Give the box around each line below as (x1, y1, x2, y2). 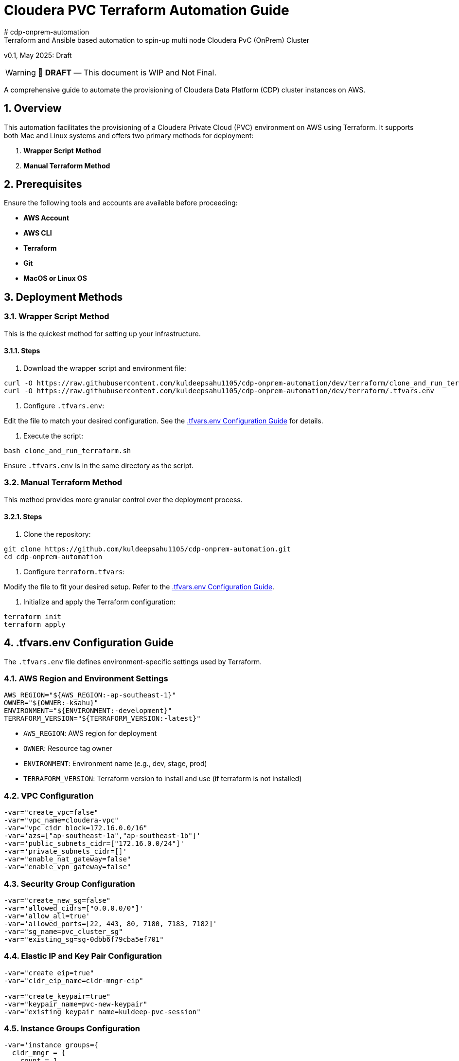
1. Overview (4, 102, 62, 115)
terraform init (4, 612, 62, 621)
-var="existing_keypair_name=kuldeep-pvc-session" (4, 1007, 201, 1016)
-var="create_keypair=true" (4, 992, 111, 1000)
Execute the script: (23, 431, 84, 440)
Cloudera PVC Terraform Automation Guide (4, 2, 289, 18)
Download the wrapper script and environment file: (23, 364, 186, 372)
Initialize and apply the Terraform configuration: (23, 597, 176, 606)
